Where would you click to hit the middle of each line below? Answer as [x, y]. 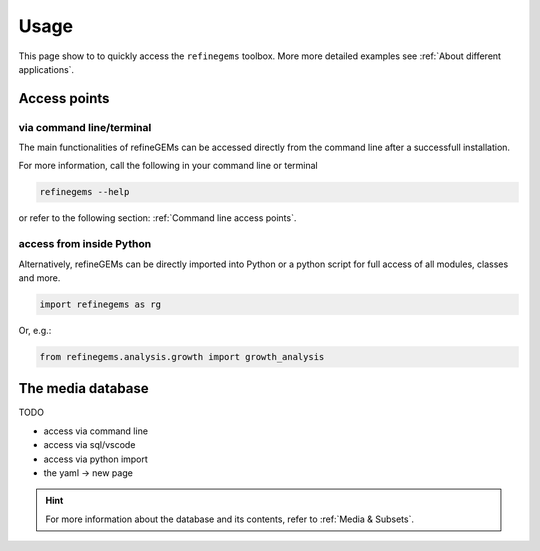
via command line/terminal [85, 127]
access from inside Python [85, 244]
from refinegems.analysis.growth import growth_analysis [182, 356]
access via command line [96, 431]
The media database [83, 388]
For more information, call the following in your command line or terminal [168, 166]
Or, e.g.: [35, 330]
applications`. [46, 69]
